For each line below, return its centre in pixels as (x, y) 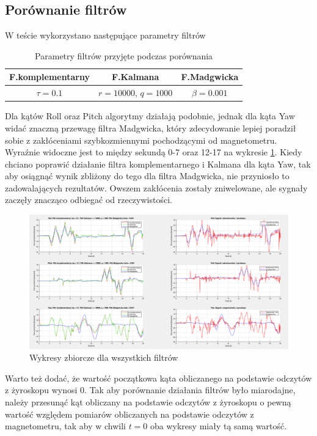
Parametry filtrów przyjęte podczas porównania (124, 55)
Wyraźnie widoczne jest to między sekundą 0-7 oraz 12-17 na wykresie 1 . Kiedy (154, 152)
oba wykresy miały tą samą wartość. (219, 426)
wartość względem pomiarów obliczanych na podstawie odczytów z (129, 414)
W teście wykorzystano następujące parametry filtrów (105, 35)
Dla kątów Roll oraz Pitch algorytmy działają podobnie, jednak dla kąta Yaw (150, 116)
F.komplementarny (49, 77)
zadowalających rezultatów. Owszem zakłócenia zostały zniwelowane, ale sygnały (156, 187)
